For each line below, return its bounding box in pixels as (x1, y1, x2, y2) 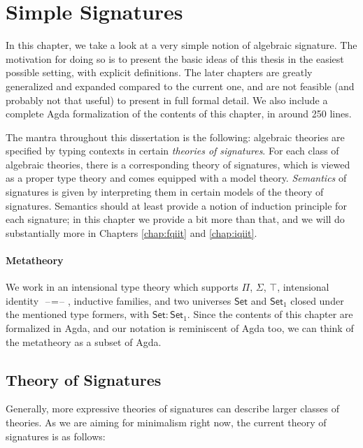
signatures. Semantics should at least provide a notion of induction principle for (6, 198, 347, 212)
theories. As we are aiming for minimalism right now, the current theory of (6, 415, 327, 429)
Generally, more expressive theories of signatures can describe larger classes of (6, 401, 340, 416)
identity (6, 293, 39, 308)
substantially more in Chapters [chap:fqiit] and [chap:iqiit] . (6, 225, 257, 240)
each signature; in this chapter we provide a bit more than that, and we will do (6, 212, 345, 226)
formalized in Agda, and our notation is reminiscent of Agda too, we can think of (6, 321, 354, 335)
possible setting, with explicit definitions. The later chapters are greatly (6, 65, 313, 80)
